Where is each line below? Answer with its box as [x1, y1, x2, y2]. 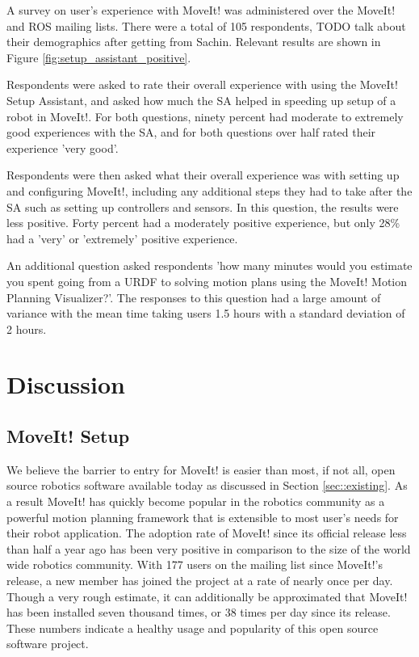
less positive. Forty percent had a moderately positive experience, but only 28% [6, 214, 400, 231]
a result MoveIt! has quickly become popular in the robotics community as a [6, 493, 385, 510]
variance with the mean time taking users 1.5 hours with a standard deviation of [6, 305, 405, 322]
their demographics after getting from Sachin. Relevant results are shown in [6, 33, 381, 50]
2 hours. [6, 320, 47, 337]
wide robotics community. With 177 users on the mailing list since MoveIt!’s [6, 556, 383, 573]
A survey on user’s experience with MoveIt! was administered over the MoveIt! [6, 2, 396, 18]
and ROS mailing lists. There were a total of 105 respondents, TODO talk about [6, 17, 406, 34]
